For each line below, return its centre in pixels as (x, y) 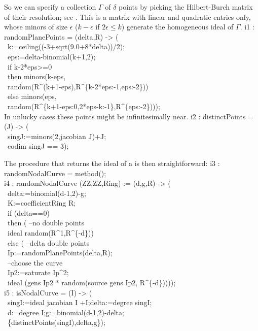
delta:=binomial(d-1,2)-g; (47, 193)
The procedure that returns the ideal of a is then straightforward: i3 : (112, 163)
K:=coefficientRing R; (42, 203)
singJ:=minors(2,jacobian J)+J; (57, 136)
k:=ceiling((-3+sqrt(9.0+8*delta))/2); (66, 46)
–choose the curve (35, 262)
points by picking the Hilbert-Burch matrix (186, 7)
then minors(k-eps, (36, 76)
